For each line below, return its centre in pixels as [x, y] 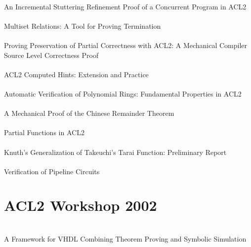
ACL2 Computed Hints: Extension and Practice [76, 74]
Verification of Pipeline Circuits [52, 171]
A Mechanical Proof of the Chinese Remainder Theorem [89, 113]
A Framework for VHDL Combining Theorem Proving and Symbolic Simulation [125, 239]
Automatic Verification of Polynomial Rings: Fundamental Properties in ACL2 [123, 93]
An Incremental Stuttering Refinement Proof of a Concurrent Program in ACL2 [125, 6]
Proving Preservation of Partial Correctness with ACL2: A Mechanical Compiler [126, 45]
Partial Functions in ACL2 [44, 132]
